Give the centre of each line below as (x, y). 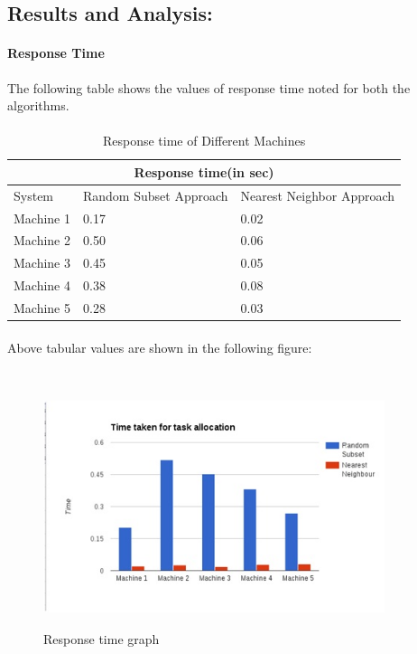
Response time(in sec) (204, 171)
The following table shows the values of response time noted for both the (209, 87)
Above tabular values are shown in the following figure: (160, 347)
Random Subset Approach (156, 195)
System (34, 195)
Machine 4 (42, 285)
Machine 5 (42, 308)
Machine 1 (42, 218)
